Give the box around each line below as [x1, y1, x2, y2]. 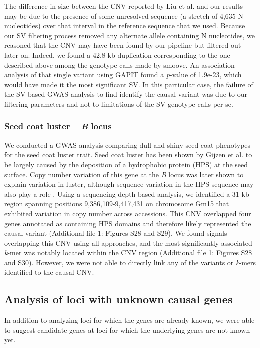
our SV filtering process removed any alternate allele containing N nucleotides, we [4, 30, 255, 40]
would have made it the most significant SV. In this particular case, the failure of [4, 79, 253, 89]
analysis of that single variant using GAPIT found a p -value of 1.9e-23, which [4, 69, 242, 80]
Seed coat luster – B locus [4, 120, 112, 132]
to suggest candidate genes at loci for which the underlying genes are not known [4, 324, 250, 335]
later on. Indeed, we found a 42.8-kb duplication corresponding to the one [4, 49, 230, 60]
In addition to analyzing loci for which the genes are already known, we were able [4, 315, 255, 325]
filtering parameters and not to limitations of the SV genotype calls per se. [4, 98, 233, 109]
